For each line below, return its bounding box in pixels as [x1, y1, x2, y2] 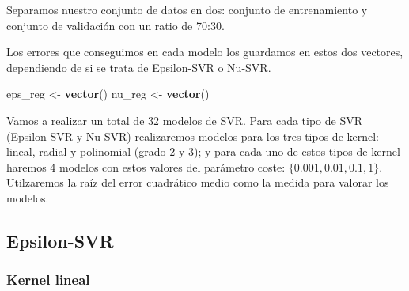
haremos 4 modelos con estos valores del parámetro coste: [6, 158, 286, 175]
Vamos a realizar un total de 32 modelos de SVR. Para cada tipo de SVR [6, 111, 363, 128]
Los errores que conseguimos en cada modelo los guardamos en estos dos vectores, [6, 43, 403, 60]
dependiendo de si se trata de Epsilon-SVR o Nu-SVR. [6, 59, 271, 75]
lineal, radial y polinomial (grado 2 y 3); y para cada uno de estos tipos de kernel [6, 143, 400, 160]
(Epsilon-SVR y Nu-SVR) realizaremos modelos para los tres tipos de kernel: [6, 127, 380, 144]
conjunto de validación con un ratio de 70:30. [6, 17, 225, 33]
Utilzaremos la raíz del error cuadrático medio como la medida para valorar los [6, 174, 389, 191]
